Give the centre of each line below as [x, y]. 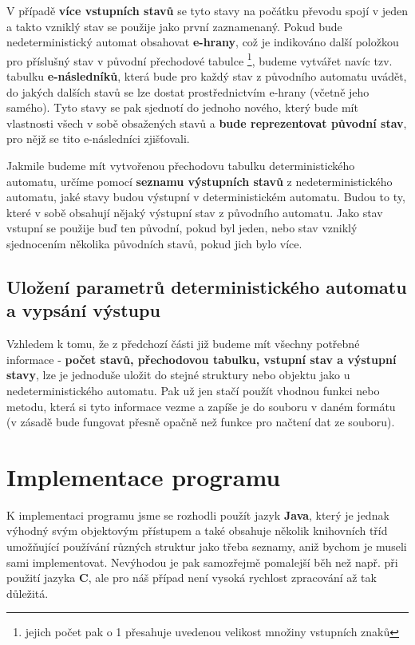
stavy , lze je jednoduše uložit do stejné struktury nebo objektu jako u [178, 375]
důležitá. [28, 593]
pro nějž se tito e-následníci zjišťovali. [98, 138]
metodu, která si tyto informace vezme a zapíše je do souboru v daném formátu [201, 406]
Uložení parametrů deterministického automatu [207, 286]
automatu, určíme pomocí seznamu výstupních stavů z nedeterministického [200, 181]
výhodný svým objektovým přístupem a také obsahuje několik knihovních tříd [197, 530]
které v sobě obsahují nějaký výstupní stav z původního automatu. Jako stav [195, 212]
